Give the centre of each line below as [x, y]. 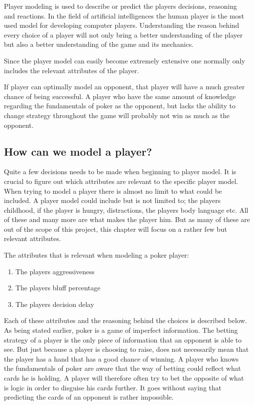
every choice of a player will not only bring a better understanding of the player [123, 34]
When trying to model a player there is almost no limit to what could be [113, 191]
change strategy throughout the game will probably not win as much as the [117, 115]
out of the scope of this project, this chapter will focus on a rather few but [116, 229]
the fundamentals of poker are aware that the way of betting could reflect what [123, 368]
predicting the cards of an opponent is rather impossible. [89, 397]
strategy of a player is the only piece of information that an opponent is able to [123, 339]
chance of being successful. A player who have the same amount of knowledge [120, 96]
